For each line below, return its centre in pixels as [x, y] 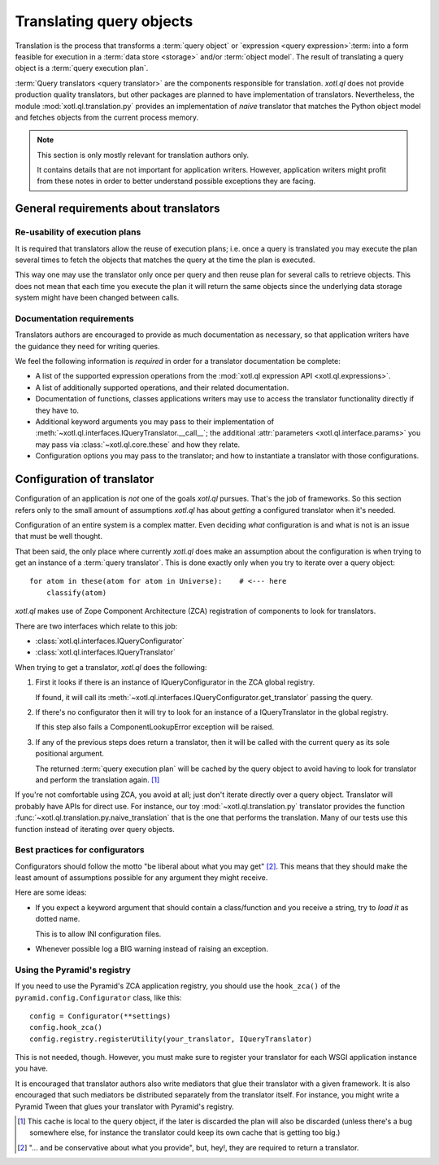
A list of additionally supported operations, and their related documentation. [162, 388]
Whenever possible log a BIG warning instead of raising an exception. [152, 948]
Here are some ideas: [51, 892]
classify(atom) [76, 593]
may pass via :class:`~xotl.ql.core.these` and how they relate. [138, 445]
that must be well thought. [59, 537]
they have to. [57, 410]
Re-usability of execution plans [78, 232]
